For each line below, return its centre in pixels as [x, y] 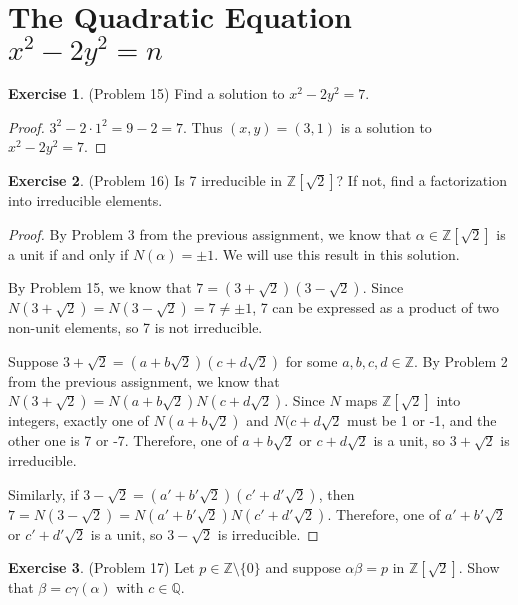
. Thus [203, 126]
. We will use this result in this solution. [337, 253]
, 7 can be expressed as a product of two [375, 307]
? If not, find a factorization [421, 180]
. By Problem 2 [461, 360]
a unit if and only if [68, 253]
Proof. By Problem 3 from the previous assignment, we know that [210, 233]
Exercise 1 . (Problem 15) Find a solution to [146, 93]
